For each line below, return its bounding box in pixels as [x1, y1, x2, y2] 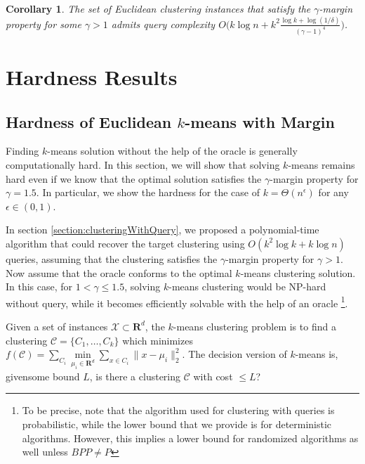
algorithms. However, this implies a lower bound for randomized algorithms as [22, 430, 359, 445]
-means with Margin [185, 110, 335, 132]
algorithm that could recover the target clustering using [6, 236, 245, 250]
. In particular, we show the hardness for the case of [36, 185, 260, 200]
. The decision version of [182, 347, 287, 361]
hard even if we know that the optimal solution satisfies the [6, 171, 262, 186]
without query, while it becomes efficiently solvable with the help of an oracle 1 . [6, 293, 348, 310]
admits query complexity [111, 16, 215, 31]
